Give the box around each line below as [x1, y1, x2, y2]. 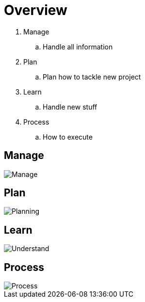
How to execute [43, 132, 93, 141]
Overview [4, 2, 67, 18]
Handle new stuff [43, 102, 97, 111]
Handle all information [43, 42, 113, 51]
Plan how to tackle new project [43, 72, 141, 81]
